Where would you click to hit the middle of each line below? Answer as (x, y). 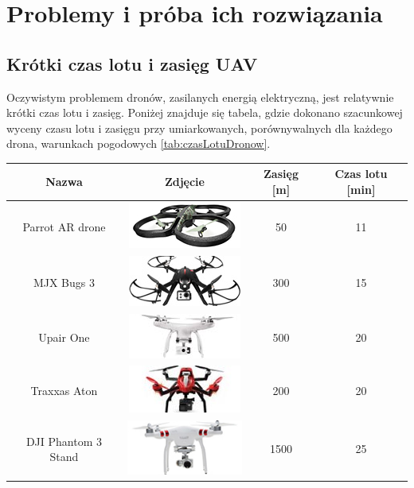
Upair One (64, 337)
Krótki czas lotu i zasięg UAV (132, 63)
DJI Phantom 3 (64, 441)
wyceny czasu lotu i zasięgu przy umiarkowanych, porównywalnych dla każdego (199, 128)
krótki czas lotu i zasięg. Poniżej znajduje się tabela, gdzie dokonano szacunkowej (205, 112)
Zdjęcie (184, 182)
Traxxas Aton (64, 391)
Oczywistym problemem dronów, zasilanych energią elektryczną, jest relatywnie (200, 97)
